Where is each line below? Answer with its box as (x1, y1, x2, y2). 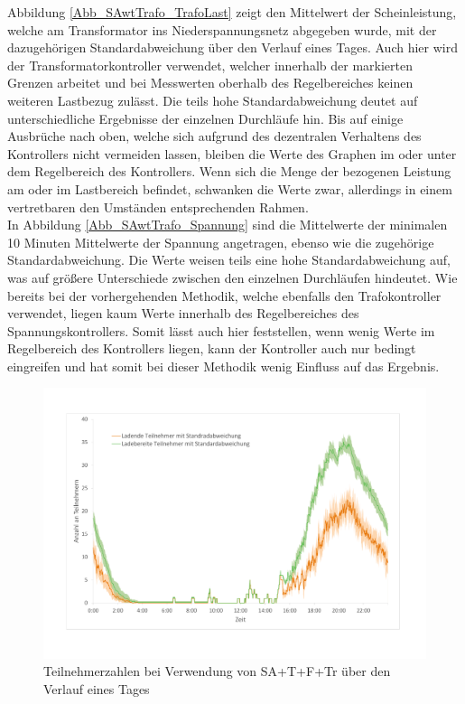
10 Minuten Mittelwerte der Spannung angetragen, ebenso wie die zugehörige (7, 232, 434, 251)
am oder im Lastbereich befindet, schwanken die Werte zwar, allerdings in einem (7, 179, 452, 198)
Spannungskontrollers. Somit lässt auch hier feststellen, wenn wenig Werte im (7, 321, 435, 340)
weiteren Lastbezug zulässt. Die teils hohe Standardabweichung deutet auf (7, 90, 418, 109)
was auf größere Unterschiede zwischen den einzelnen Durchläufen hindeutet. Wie (7, 268, 458, 286)
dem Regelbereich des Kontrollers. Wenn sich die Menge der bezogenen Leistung (7, 162, 451, 181)
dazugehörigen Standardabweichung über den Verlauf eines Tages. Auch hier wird (7, 38, 458, 57)
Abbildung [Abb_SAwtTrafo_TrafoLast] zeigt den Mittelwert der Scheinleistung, (7, 3, 457, 21)
